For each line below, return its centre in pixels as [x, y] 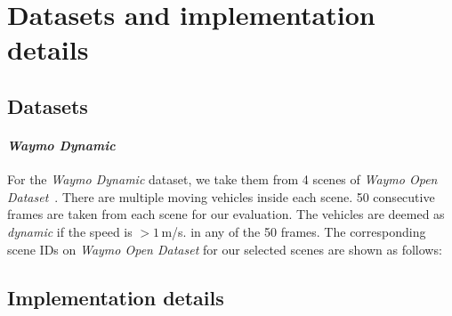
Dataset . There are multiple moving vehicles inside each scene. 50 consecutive [221, 196]
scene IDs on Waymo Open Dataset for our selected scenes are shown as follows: [225, 249]
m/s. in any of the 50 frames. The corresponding [294, 231]
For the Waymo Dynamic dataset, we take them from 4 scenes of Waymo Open [222, 179]
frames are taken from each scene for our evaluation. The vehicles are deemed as [226, 214]
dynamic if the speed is [70, 231]
